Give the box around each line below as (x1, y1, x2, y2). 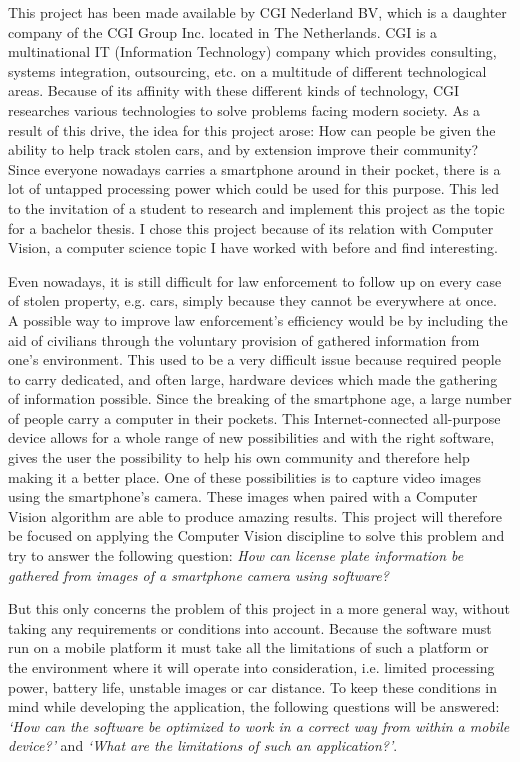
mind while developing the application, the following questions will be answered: (8, 696, 500, 717)
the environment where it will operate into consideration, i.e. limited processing (8, 657, 495, 677)
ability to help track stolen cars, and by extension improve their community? (8, 139, 479, 160)
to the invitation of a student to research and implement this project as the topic (8, 197, 505, 218)
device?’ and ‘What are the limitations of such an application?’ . (8, 735, 398, 756)
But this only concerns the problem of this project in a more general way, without (8, 598, 510, 619)
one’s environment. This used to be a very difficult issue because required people (8, 349, 501, 370)
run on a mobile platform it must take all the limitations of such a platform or (8, 637, 489, 658)
